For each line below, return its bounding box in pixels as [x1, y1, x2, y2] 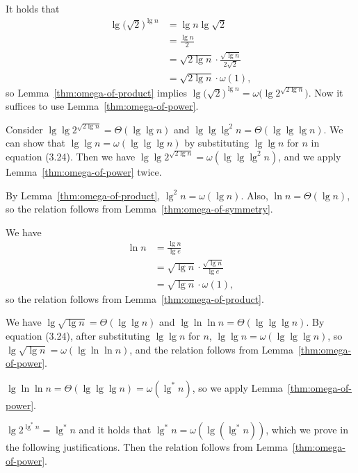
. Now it [308, 85, 343, 99]
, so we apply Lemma [192, 380, 283, 395]
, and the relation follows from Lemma [129, 342, 293, 356]
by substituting [184, 135, 250, 150]
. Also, [241, 188, 268, 202]
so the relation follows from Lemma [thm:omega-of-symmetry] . [6, 201, 273, 216]
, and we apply [278, 149, 341, 163]
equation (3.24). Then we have [6, 149, 136, 163]
